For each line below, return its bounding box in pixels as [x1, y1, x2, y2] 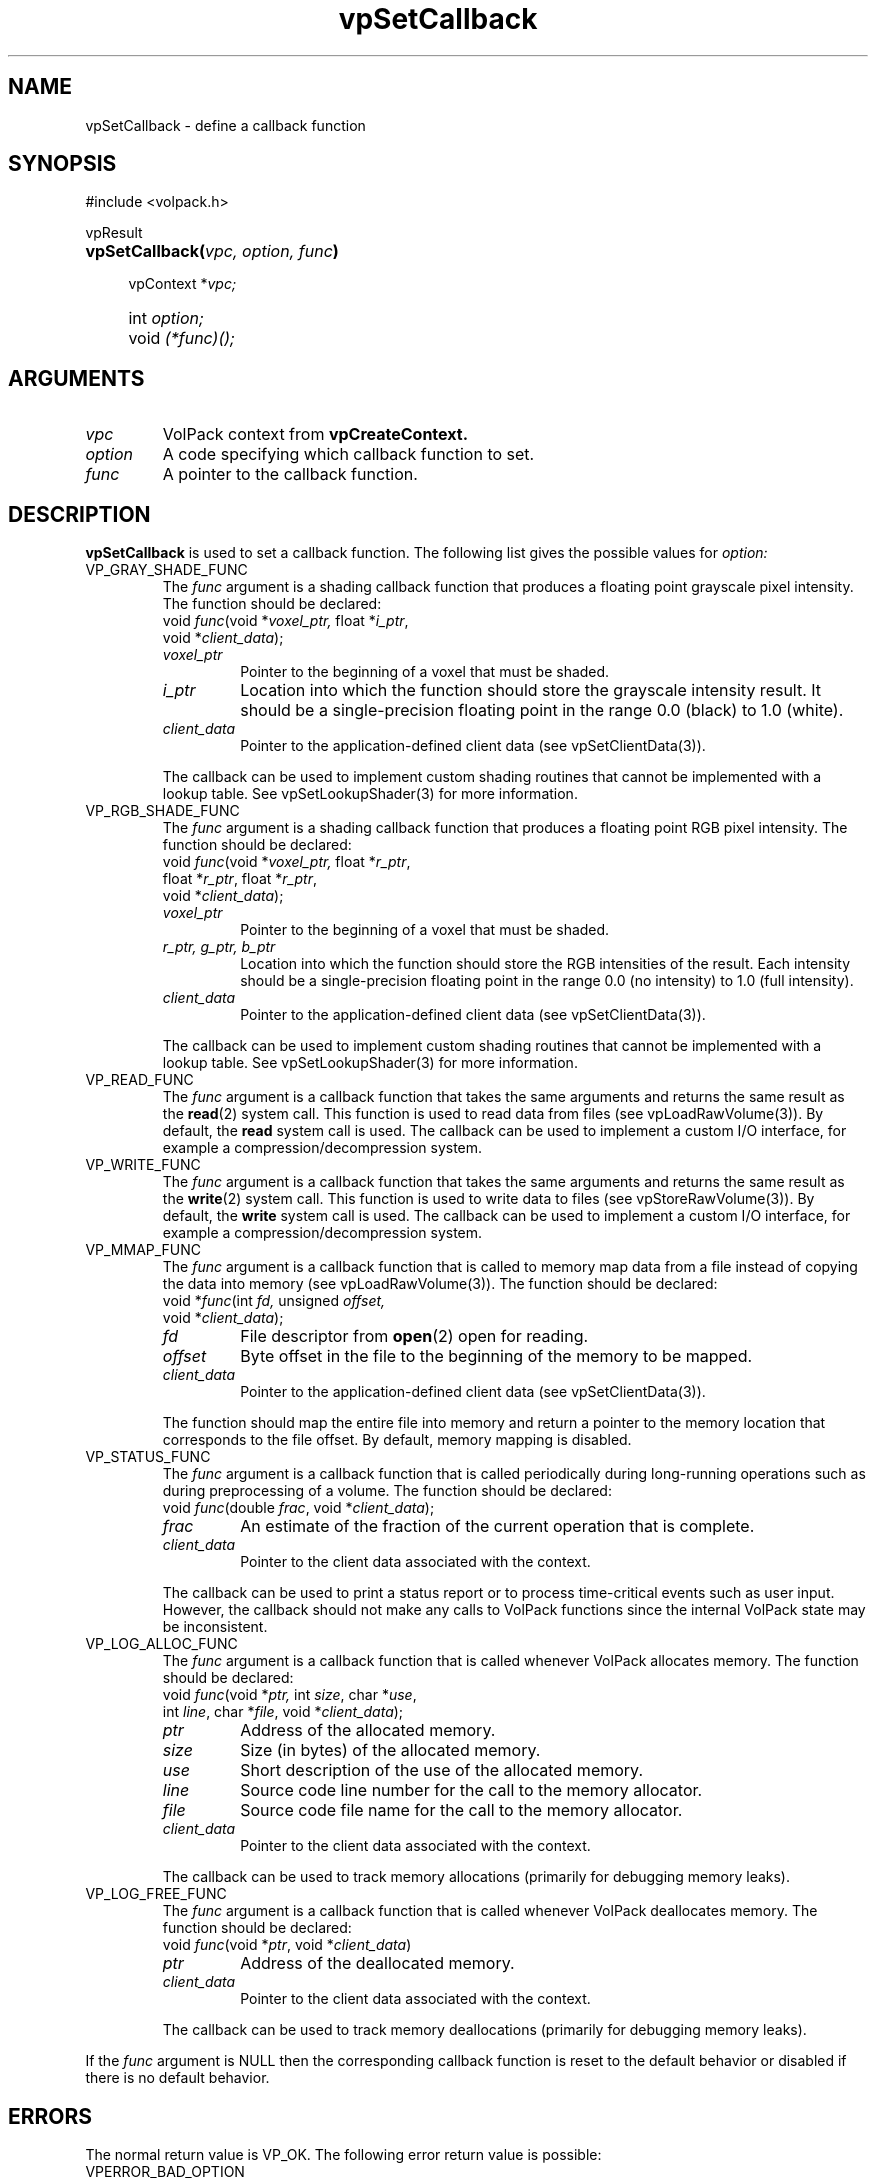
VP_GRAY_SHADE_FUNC [85, 561, 248, 579]
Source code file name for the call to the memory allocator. [240, 1800, 683, 1821]
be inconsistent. [162, 1618, 268, 1636]
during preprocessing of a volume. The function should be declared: [162, 1482, 612, 1500]
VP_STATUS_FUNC [85, 1448, 211, 1466]
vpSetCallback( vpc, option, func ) [85, 241, 339, 262]
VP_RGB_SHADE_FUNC [85, 802, 240, 820]
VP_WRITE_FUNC [85, 1156, 201, 1174]
